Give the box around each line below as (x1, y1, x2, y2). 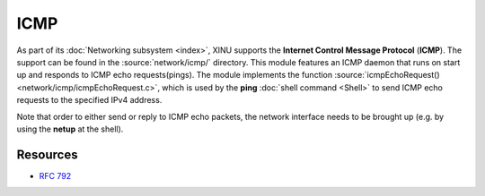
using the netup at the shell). (16, 124, 124, 134)
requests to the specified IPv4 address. (16, 95, 163, 106)
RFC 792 (39, 170, 72, 181)
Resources (16, 147, 78, 162)
